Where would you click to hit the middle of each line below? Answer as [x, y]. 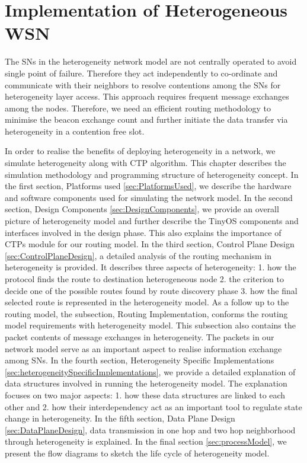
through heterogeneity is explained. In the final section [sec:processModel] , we [146, 441]
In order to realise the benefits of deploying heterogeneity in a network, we [140, 151]
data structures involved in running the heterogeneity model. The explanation [146, 383]
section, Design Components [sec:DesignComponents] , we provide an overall [142, 209]
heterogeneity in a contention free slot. [75, 131]
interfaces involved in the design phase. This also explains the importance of [143, 232]
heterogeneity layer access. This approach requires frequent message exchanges [147, 96]
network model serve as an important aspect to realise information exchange [143, 348]
